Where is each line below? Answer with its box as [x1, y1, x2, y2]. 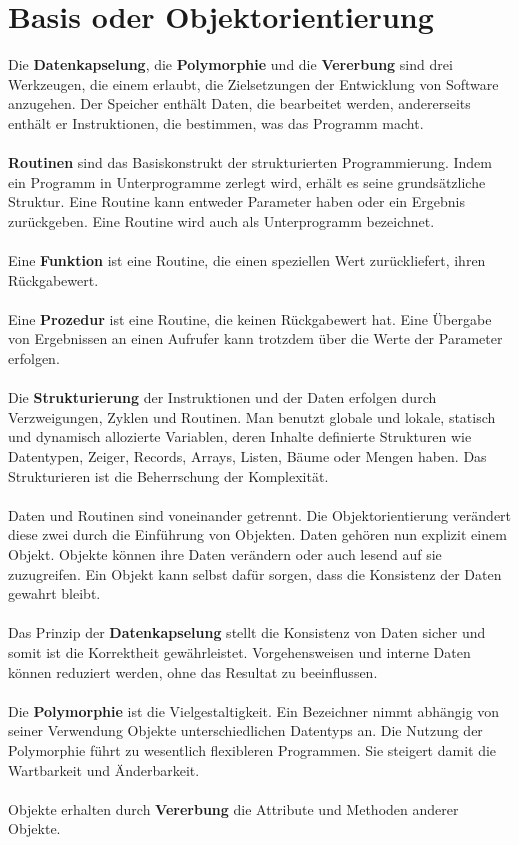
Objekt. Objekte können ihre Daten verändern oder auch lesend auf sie [8, 543, 442, 564]
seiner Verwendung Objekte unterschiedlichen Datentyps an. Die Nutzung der [8, 720, 483, 741]
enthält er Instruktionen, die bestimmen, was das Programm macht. [8, 112, 424, 133]
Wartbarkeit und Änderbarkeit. [8, 759, 200, 780]
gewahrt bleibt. [8, 583, 101, 604]
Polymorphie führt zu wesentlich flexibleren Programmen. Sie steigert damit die [8, 739, 497, 760]
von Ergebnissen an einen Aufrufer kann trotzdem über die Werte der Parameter [8, 328, 503, 349]
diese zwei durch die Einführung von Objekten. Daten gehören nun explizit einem [8, 524, 507, 545]
